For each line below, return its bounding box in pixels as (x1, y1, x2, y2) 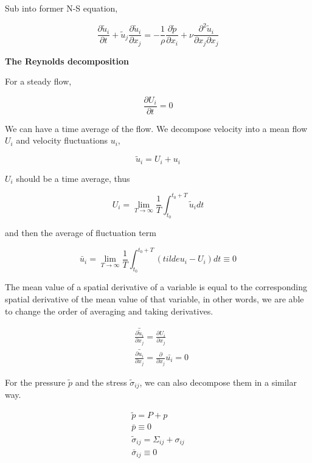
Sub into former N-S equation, (5, 2, 118, 14)
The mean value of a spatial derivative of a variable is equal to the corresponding (5, 280, 307, 293)
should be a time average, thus (16, 172, 130, 184)
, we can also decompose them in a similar (139, 375, 297, 388)
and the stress (75, 375, 127, 388)
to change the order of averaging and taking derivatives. (5, 304, 213, 317)
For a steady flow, (5, 75, 72, 88)
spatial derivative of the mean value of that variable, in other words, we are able (5, 292, 304, 305)
